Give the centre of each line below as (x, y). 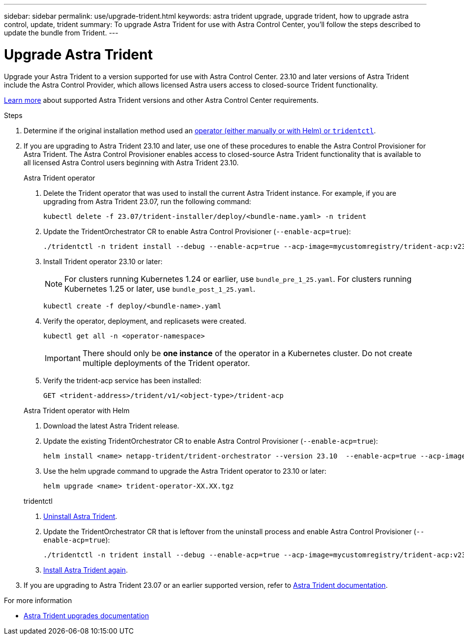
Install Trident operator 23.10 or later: (103, 261)
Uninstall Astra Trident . (80, 516)
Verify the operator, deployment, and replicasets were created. (145, 321)
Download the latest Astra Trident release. (111, 426)
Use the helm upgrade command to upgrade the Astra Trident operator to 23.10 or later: (185, 471)
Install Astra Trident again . (86, 570)
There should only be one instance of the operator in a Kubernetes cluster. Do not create (247, 353)
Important (63, 358)
